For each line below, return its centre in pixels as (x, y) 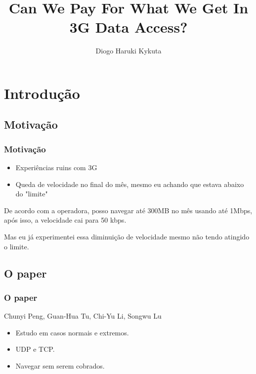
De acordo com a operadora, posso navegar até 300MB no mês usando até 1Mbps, (128, 210)
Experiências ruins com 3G (56, 167)
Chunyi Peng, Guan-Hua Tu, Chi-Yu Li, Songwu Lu (83, 316)
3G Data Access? (128, 27)
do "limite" (32, 194)
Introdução (42, 93)
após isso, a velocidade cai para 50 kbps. (65, 220)
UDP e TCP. (35, 349)
